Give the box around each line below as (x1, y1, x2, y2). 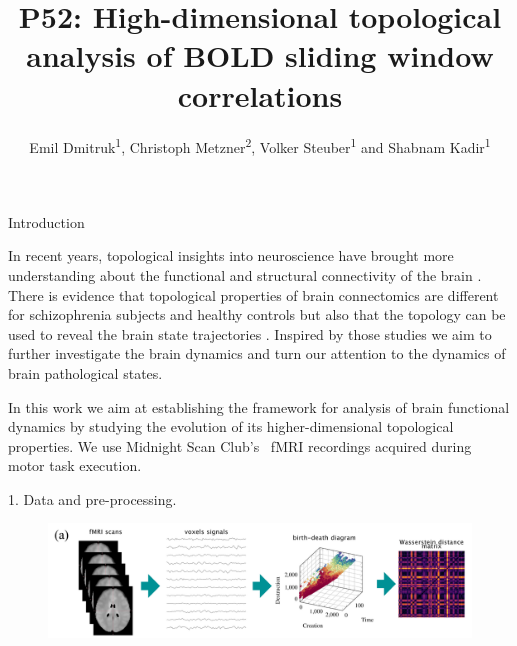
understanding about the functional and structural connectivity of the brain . (8, 264, 482, 285)
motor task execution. (8, 455, 142, 476)
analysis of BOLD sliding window (26, 35, 494, 76)
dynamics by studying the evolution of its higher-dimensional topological (8, 416, 454, 437)
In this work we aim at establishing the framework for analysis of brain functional (8, 396, 510, 417)
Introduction (8, 211, 85, 232)
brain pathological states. (8, 362, 163, 383)
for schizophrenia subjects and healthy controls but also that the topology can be (8, 304, 506, 325)
